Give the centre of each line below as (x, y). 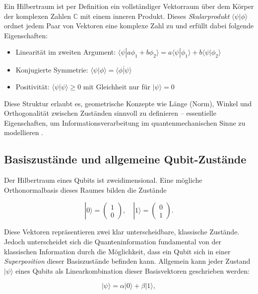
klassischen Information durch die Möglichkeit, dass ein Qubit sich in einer (117, 251)
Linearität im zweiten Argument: (66, 52)
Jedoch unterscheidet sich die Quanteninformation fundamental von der (113, 241)
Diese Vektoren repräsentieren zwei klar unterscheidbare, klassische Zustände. (122, 232)
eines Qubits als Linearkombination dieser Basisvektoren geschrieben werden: (132, 270)
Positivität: (32, 86)
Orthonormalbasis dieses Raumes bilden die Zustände (85, 189)
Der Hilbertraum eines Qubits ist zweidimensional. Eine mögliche (103, 180)
